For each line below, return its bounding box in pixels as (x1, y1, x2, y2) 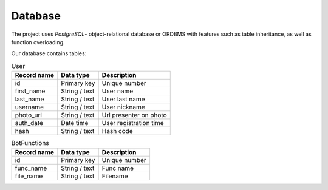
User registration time (101, 119, 164, 127)
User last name (101, 95, 145, 103)
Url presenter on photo (101, 111, 167, 120)
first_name (15, 87, 46, 95)
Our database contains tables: (11, 50, 87, 57)
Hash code (101, 127, 133, 135)
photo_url (15, 111, 43, 120)
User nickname (101, 103, 145, 112)
